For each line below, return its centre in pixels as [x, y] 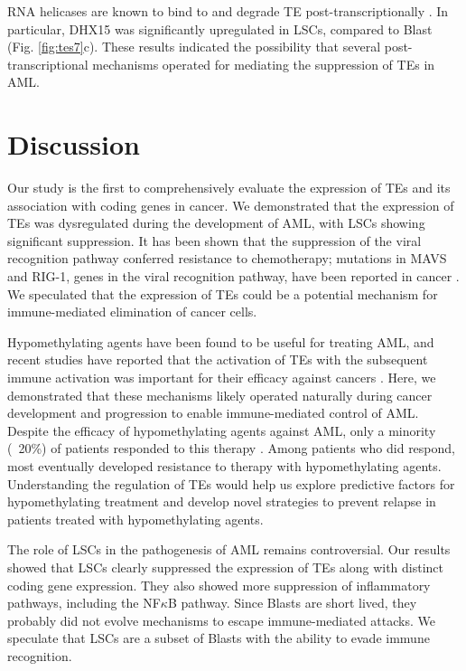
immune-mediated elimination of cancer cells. [132, 312]
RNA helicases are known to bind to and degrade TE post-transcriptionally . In [228, 11]
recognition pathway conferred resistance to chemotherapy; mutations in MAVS [227, 258]
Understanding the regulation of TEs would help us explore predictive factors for [231, 483]
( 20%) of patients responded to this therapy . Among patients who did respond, [231, 448]
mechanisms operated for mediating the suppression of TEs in [264, 64]
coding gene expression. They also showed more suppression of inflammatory [219, 585]
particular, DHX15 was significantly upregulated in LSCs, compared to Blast [220, 28]
